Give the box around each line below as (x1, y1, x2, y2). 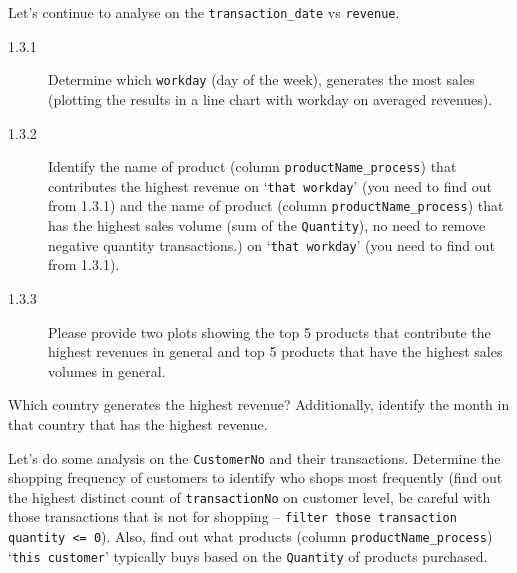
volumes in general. (48, 360, 166, 381)
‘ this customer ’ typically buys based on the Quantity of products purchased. (8, 545, 488, 566)
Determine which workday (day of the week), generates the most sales (48, 69, 475, 90)
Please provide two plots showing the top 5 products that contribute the (48, 321, 491, 342)
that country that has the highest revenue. (8, 413, 268, 434)
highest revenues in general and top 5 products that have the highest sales (48, 341, 503, 362)
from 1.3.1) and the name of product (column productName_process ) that (48, 195, 504, 216)
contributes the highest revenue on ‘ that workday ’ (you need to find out (48, 175, 492, 196)
